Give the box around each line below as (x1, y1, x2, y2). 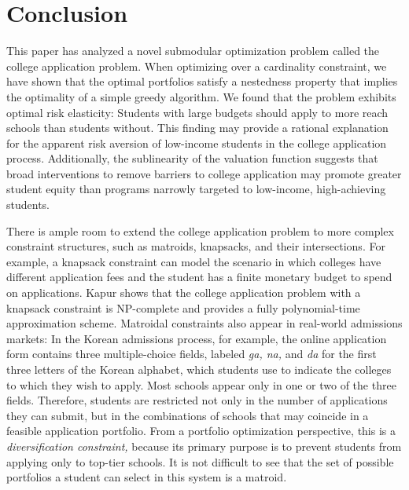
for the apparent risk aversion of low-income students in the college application (6, 134, 387, 151)
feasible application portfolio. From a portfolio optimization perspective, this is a (6, 422, 396, 439)
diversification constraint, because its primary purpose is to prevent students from (6, 437, 402, 454)
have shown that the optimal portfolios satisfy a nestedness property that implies (6, 73, 398, 90)
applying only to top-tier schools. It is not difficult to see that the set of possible (6, 453, 394, 470)
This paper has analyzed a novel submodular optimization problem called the (6, 42, 380, 59)
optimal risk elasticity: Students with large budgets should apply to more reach (6, 104, 389, 120)
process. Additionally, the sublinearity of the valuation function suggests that (6, 150, 378, 166)
